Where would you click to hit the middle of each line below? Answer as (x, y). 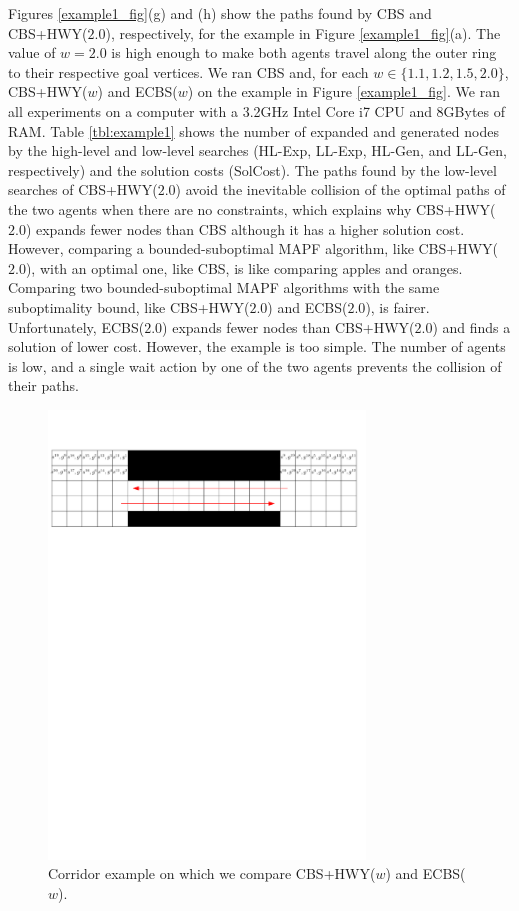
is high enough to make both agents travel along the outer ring (304, 52)
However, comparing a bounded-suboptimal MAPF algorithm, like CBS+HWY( (253, 248)
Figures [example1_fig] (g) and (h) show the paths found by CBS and (220, 13)
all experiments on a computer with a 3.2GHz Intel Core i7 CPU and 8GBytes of (257, 110)
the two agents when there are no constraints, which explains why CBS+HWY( (252, 208)
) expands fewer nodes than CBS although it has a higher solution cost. (245, 228)
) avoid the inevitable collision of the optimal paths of (340, 189)
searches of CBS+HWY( (83, 189)
